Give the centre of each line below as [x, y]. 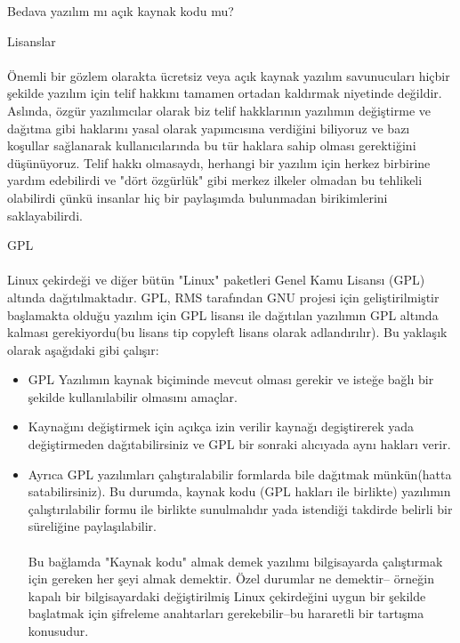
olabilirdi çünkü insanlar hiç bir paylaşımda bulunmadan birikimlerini [198, 197]
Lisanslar [32, 40]
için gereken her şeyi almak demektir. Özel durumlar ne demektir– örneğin [231, 579]
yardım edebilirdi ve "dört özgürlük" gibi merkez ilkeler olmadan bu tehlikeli [215, 180]
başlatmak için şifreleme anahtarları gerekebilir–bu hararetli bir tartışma [226, 613]
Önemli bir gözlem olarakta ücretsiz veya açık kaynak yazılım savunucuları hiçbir [229, 75]
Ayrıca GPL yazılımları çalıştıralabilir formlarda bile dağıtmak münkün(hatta [240, 474]
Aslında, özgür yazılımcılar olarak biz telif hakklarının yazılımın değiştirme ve [219, 110]
